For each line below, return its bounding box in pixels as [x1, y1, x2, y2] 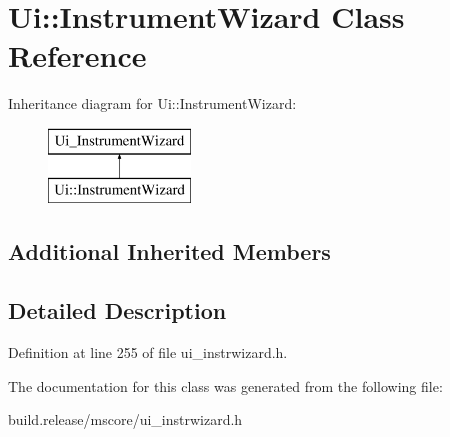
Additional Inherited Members [8, 236, 331, 267]
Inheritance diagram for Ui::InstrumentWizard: [8, 93, 297, 114]
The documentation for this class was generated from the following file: [8, 375, 443, 396]
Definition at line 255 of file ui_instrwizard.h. [8, 342, 288, 363]
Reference [8, 35, 147, 76]
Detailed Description [8, 295, 227, 326]
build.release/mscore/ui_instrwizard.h [8, 409, 243, 430]
